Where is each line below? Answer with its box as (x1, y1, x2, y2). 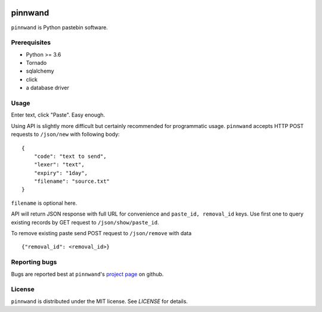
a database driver (26, 84, 70, 92)
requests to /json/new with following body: (11, 131, 120, 138)
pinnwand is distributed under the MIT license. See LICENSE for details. (11, 298, 188, 305)
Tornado (26, 60, 47, 67)
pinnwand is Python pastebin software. (11, 24, 109, 31)
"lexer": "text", (33, 161, 85, 168)
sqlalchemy (26, 67, 54, 74)
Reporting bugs (11, 258, 57, 266)
